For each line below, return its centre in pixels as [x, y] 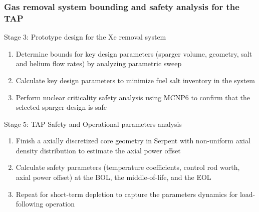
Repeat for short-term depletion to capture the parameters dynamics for [127, 194]
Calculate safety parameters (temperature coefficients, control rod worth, [128, 167]
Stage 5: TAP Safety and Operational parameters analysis [93, 124]
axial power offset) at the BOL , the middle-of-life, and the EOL [113, 177]
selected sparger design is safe [61, 107]
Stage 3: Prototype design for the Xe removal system [85, 37]
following [30, 204]
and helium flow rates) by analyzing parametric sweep [99, 63]
